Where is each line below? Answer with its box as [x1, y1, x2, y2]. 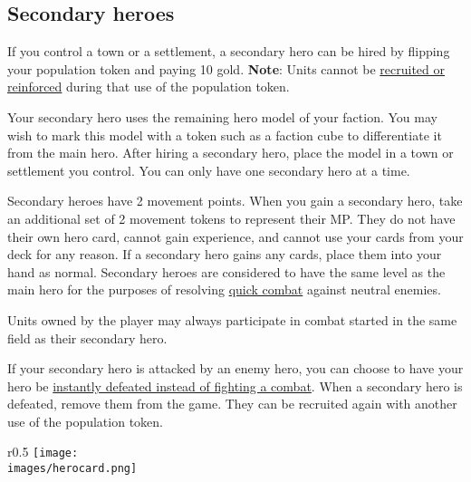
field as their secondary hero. [7, 328, 168, 347]
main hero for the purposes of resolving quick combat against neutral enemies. [7, 280, 441, 299]
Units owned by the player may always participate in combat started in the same [7, 310, 457, 329]
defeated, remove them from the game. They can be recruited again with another [7, 394, 457, 413]
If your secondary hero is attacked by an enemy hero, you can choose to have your [7, 359, 464, 378]
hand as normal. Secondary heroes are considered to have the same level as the [7, 262, 446, 281]
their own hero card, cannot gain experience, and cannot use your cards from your [7, 227, 464, 246]
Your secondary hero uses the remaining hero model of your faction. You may [7, 107, 437, 126]
